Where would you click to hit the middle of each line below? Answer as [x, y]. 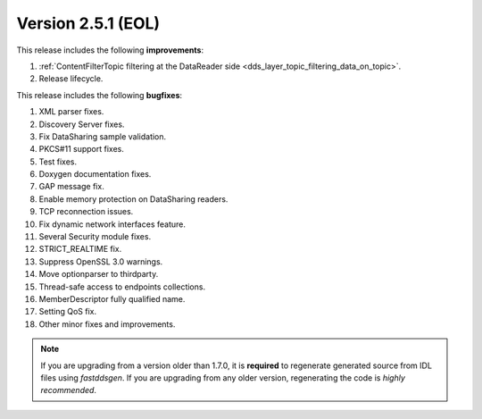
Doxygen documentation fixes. [95, 174]
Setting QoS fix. [68, 312]
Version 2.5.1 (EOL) [88, 23]
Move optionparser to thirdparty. [99, 274]
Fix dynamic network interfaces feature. [112, 224]
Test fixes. [58, 162]
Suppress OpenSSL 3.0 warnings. [101, 261]
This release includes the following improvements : [110, 50]
